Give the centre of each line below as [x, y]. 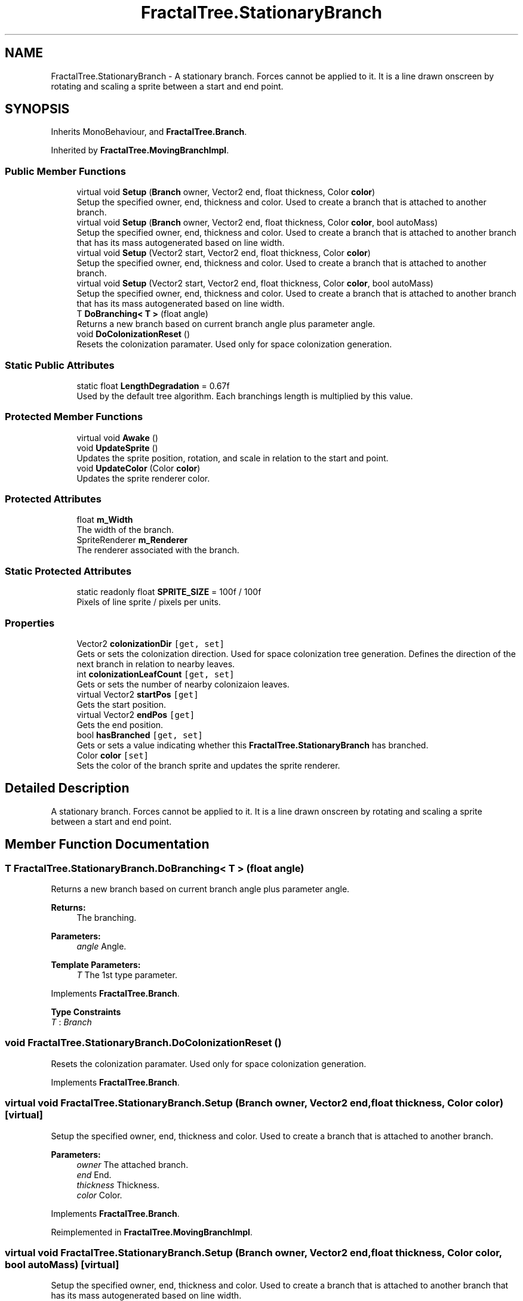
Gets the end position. [120, 725]
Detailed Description [67, 788]
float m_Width [105, 520]
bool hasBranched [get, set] [140, 735]
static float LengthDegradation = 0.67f [153, 386]
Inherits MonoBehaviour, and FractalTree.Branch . [149, 132]
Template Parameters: [96, 965]
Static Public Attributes [60, 365]
